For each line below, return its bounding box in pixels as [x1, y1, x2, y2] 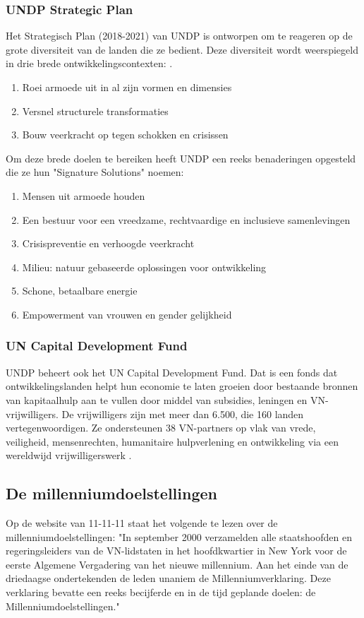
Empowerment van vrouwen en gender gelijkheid [22, 307, 232, 321]
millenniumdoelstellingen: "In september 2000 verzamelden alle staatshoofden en [6, 529, 352, 544]
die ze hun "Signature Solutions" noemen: [6, 165, 184, 179]
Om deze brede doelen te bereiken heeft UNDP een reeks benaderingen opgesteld [6, 150, 356, 165]
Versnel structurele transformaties [22, 103, 169, 118]
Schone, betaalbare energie [22, 283, 138, 298]
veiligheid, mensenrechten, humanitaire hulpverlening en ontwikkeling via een [6, 434, 339, 448]
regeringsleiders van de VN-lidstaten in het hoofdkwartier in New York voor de [6, 543, 347, 558]
